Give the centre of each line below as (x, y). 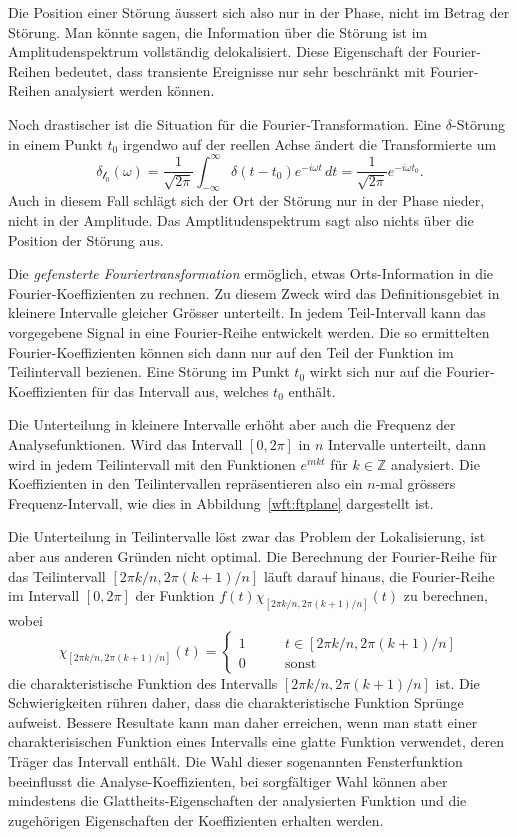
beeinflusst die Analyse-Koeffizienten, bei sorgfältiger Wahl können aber (228, 780)
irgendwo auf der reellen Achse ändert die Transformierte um (309, 143)
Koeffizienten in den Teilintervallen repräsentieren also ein (185, 483)
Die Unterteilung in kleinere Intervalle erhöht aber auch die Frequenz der (232, 424)
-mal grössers (415, 483)
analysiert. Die (435, 463)
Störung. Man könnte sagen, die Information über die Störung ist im (218, 31)
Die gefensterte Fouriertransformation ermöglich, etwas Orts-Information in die (251, 273)
